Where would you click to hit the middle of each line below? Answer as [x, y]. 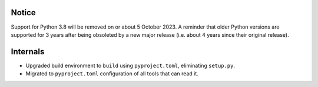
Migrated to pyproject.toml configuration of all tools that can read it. [112, 74]
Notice [24, 13]
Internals [28, 52]
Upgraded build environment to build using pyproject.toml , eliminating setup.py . [130, 65]
